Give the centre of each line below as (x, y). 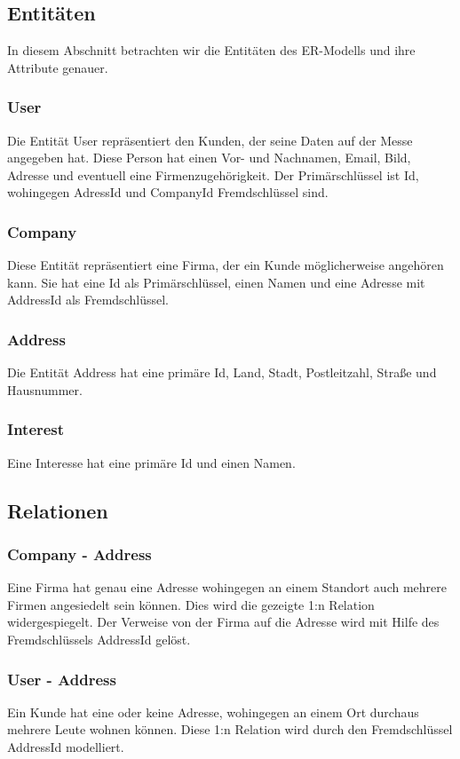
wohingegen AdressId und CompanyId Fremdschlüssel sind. (168, 192)
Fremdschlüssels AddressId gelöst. (99, 639)
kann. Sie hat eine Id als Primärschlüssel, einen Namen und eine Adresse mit (216, 282)
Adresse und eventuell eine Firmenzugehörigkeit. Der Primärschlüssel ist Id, (213, 174)
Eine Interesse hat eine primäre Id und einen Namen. (151, 462)
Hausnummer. (45, 389)
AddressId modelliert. (66, 746)
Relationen (58, 510)
